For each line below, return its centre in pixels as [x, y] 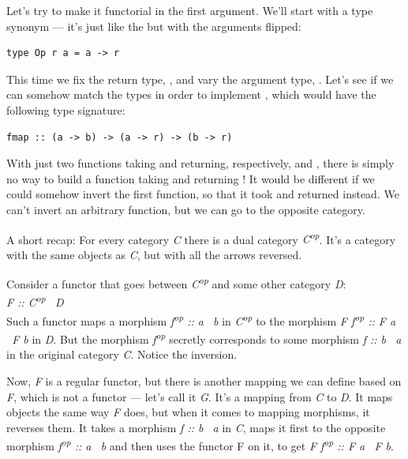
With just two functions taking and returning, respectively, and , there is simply [200, 163]
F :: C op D [35, 301]
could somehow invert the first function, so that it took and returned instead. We [203, 194]
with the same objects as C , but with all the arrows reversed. [154, 254]
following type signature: [66, 109]
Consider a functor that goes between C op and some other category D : [176, 283]
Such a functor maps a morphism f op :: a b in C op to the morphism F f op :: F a [201, 319]
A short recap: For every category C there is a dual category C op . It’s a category [201, 238]
